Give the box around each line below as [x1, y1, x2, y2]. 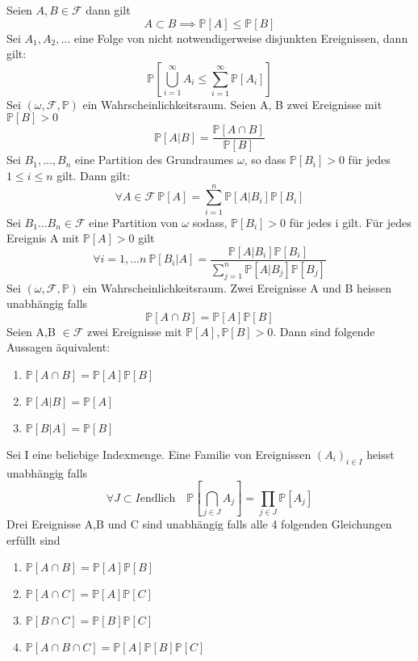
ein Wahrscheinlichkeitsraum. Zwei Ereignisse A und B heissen [82, 279, 391, 296]
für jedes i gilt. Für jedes [289, 213, 412, 230]
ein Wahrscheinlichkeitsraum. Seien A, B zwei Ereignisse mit [82, 95, 382, 112]
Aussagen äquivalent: [6, 339, 111, 356]
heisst [366, 446, 395, 463]
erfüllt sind [6, 531, 61, 548]
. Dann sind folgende [273, 322, 375, 339]
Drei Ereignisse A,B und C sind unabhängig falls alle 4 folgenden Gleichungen [6, 516, 392, 533]
